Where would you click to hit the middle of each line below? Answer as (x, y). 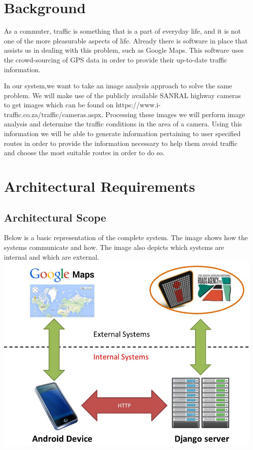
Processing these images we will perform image (175, 114)
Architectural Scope (55, 217)
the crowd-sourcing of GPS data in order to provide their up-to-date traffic (116, 59)
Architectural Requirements (99, 186)
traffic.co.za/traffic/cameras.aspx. (54, 114)
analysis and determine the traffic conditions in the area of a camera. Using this (123, 124)
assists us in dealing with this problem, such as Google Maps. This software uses (124, 50)
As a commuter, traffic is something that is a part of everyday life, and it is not (123, 31)
